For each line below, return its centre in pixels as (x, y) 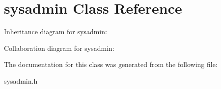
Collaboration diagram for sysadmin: (59, 48)
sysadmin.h (21, 80)
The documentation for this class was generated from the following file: (111, 64)
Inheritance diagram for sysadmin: (55, 32)
